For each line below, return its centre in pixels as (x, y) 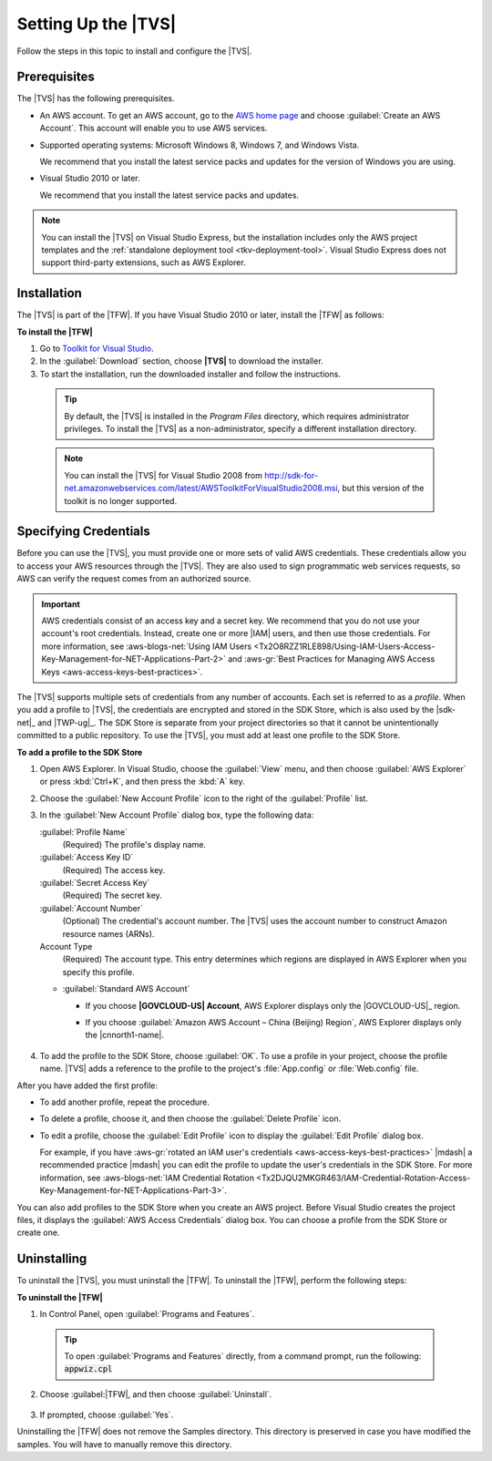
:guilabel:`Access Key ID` (87, 858)
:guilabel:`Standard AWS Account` (126, 989)
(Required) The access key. (114, 869)
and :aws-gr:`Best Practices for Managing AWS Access (332, 659)
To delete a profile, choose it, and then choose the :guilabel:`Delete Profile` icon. (190, 1119)
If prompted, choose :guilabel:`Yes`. (107, 1415)
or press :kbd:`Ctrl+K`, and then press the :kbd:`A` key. (142, 782)
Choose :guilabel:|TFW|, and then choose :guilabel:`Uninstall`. (156, 1394)
